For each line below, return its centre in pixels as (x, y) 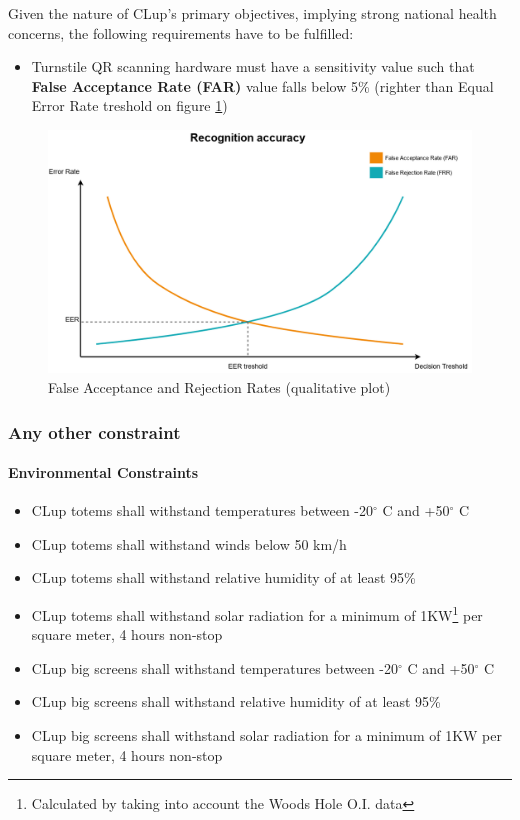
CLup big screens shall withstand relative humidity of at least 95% (236, 701)
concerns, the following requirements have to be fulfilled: (181, 32)
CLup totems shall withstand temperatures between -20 (202, 510)
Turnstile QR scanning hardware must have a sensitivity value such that (253, 66)
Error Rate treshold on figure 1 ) (129, 105)
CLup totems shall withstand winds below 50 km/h (189, 543)
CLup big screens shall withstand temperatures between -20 (215, 667)
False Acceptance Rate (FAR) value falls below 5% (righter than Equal (262, 85)
